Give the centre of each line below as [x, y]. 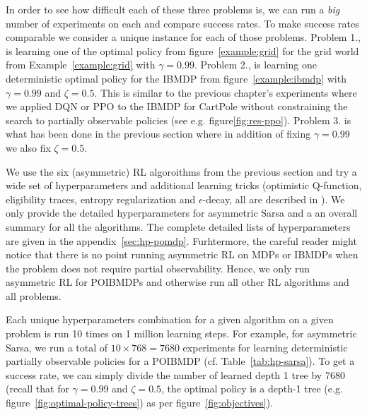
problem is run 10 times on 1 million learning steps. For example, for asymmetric [181, 333]
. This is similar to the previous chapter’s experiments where [226, 92]
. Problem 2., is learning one [256, 65]
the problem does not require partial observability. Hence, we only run [158, 268]
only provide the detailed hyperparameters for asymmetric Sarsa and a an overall [182, 213]
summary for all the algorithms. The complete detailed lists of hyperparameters [178, 226]
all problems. [34, 295]
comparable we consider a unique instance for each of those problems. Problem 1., [183, 37]
